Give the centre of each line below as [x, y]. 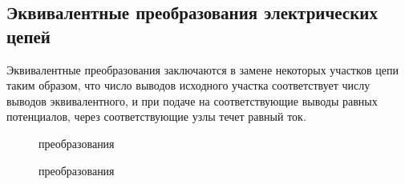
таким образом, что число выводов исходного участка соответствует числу [188, 85]
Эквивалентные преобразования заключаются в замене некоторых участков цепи [203, 69]
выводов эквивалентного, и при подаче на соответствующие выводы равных [192, 100]
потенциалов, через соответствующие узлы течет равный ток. [156, 116]
